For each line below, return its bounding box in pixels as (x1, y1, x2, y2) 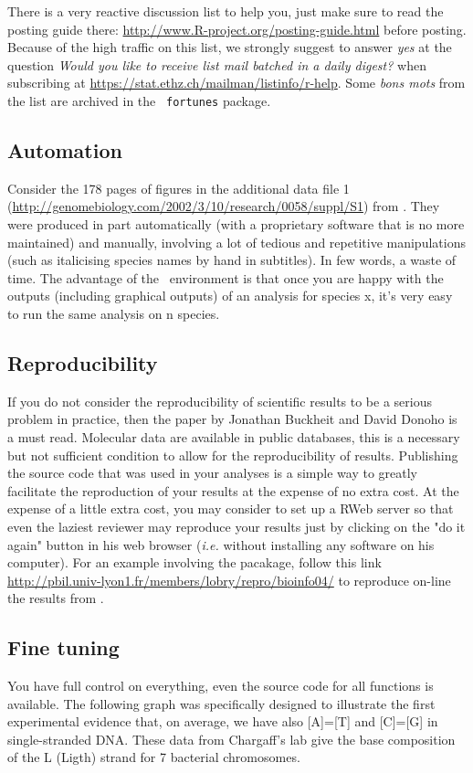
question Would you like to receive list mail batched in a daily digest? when (7, 55, 426, 74)
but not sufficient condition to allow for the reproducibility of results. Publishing (7, 445, 458, 464)
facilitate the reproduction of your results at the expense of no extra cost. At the (7, 481, 459, 500)
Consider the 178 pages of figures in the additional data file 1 (7, 178, 350, 197)
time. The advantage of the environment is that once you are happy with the (7, 268, 444, 287)
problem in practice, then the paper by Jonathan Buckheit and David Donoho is (7, 409, 457, 429)
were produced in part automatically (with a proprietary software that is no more (7, 215, 465, 234)
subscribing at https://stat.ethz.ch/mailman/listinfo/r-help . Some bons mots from (7, 73, 466, 92)
